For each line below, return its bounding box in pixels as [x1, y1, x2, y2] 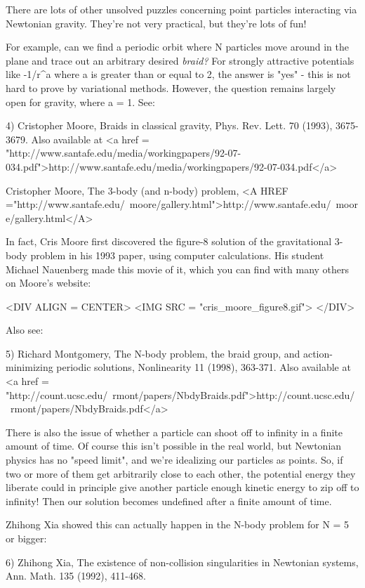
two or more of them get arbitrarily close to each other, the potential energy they [6, 466, 356, 481]
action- [303, 346, 333, 360]
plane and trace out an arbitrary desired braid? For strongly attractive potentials [6, 53, 354, 67]
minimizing [6, 360, 53, 374]
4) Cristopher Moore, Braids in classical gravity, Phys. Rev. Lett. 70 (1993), [6, 118, 333, 133]
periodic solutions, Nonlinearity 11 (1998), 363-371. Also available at [56, 360, 351, 374]
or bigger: [6, 531, 47, 545]
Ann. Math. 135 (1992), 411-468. [6, 568, 146, 583]
